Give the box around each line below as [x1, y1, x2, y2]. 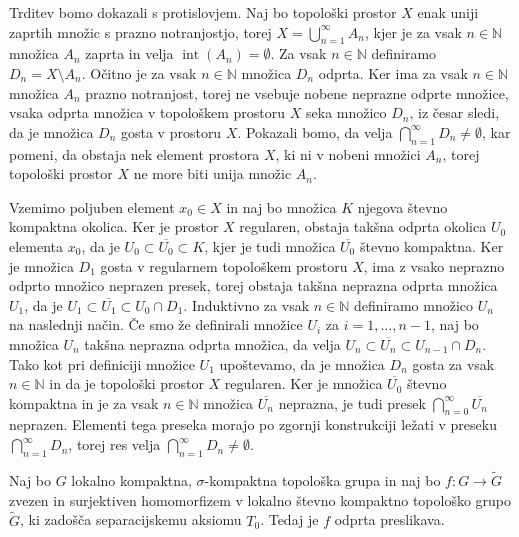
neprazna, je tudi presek [278, 392, 426, 413]
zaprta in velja [85, 43, 174, 64]
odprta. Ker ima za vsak [318, 62, 468, 83]
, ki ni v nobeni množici [275, 143, 421, 164]
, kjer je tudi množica [204, 235, 336, 256]
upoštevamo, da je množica [219, 353, 385, 374]
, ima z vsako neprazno [363, 255, 505, 276]
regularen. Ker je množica [224, 373, 383, 394]
